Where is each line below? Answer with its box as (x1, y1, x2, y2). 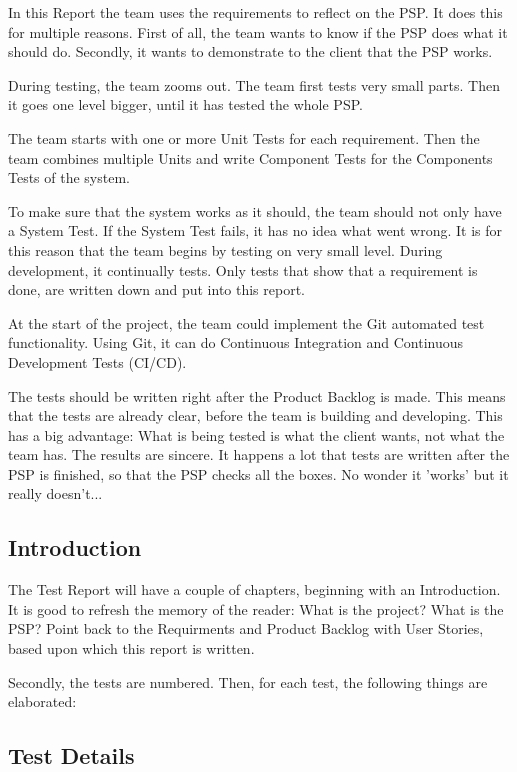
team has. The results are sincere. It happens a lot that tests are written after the (8, 444, 510, 465)
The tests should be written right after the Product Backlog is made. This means (8, 385, 506, 406)
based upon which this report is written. (8, 638, 255, 659)
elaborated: (8, 691, 77, 712)
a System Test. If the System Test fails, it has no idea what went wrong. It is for (8, 220, 503, 241)
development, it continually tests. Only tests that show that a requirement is (8, 259, 478, 280)
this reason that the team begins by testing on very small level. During (8, 239, 443, 260)
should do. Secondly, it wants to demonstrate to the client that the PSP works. (8, 41, 493, 62)
